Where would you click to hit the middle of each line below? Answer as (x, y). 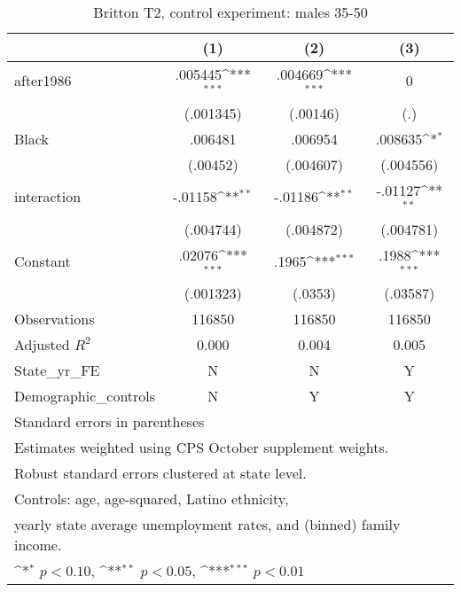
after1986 (43, 81)
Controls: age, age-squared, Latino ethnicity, (152, 499)
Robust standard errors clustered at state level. (160, 473)
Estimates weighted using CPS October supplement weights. (202, 448)
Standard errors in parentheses (109, 422)
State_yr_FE (57, 370)
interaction (48, 197)
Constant (43, 261)
